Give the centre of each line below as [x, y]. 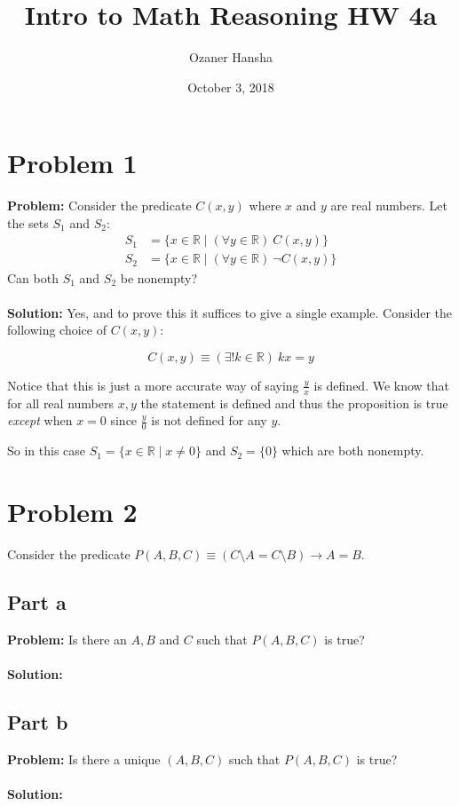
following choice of [57, 330]
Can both [33, 277]
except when [40, 420]
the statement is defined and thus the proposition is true [294, 403]
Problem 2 [72, 511]
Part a [37, 601]
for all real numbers [60, 403]
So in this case [47, 450]
